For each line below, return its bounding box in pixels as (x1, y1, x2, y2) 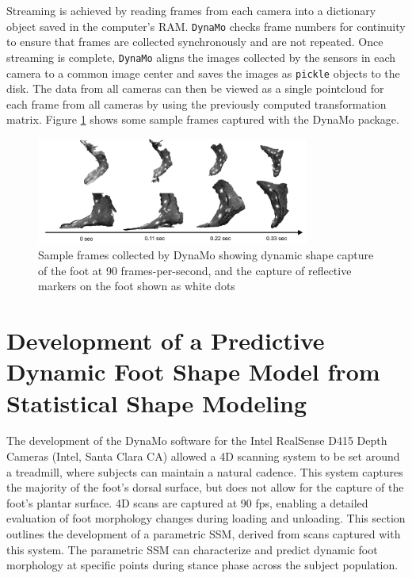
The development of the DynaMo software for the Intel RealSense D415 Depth (6, 432, 387, 449)
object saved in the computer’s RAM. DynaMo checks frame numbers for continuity (6, 17, 406, 34)
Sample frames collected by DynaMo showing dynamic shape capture (38, 247, 374, 263)
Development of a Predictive (6, 324, 325, 357)
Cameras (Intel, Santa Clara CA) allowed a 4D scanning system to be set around (6, 448, 400, 465)
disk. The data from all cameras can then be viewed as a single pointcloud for (6, 80, 384, 97)
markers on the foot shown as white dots (38, 278, 235, 294)
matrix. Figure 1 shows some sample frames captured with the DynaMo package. (6, 111, 399, 128)
